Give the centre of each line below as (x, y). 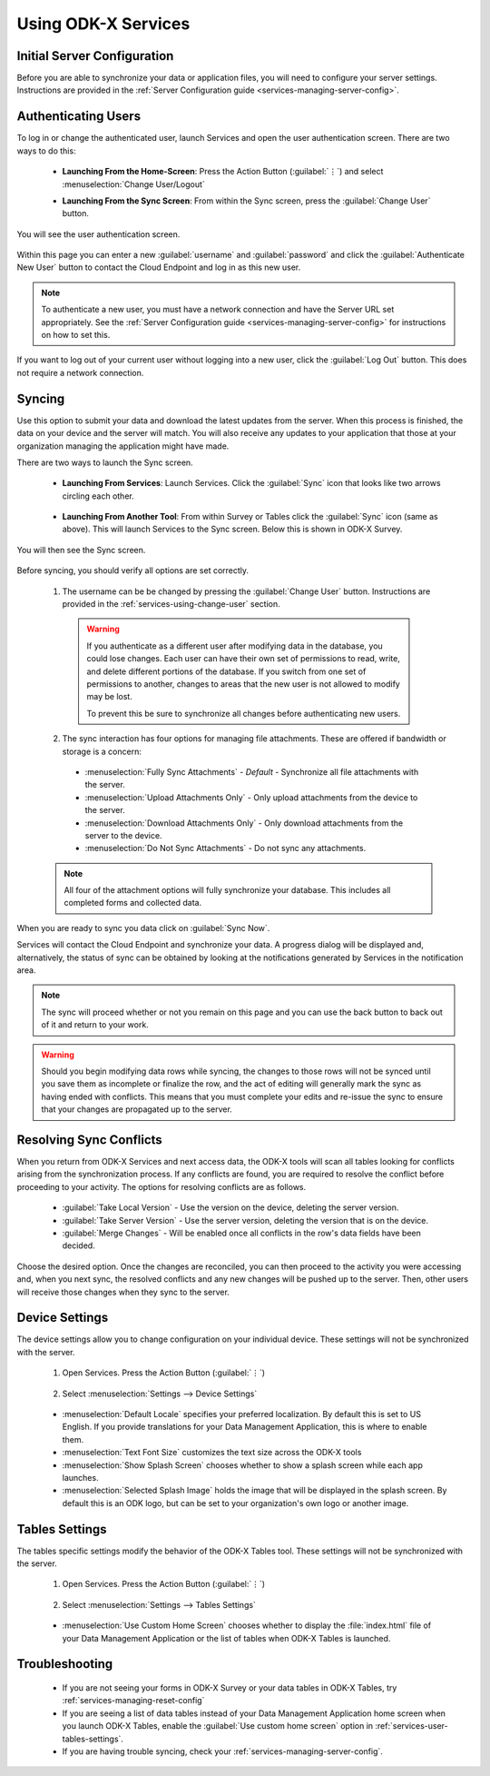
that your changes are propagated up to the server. (137, 1109)
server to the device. (123, 835)
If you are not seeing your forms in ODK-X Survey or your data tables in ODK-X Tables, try (230, 1688)
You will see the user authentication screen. (98, 234)
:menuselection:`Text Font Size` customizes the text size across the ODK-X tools (212, 1453)
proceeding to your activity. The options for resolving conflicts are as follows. (162, 1186)
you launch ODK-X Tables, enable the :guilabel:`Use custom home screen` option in (218, 1726)
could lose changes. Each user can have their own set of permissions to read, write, (244, 659)
